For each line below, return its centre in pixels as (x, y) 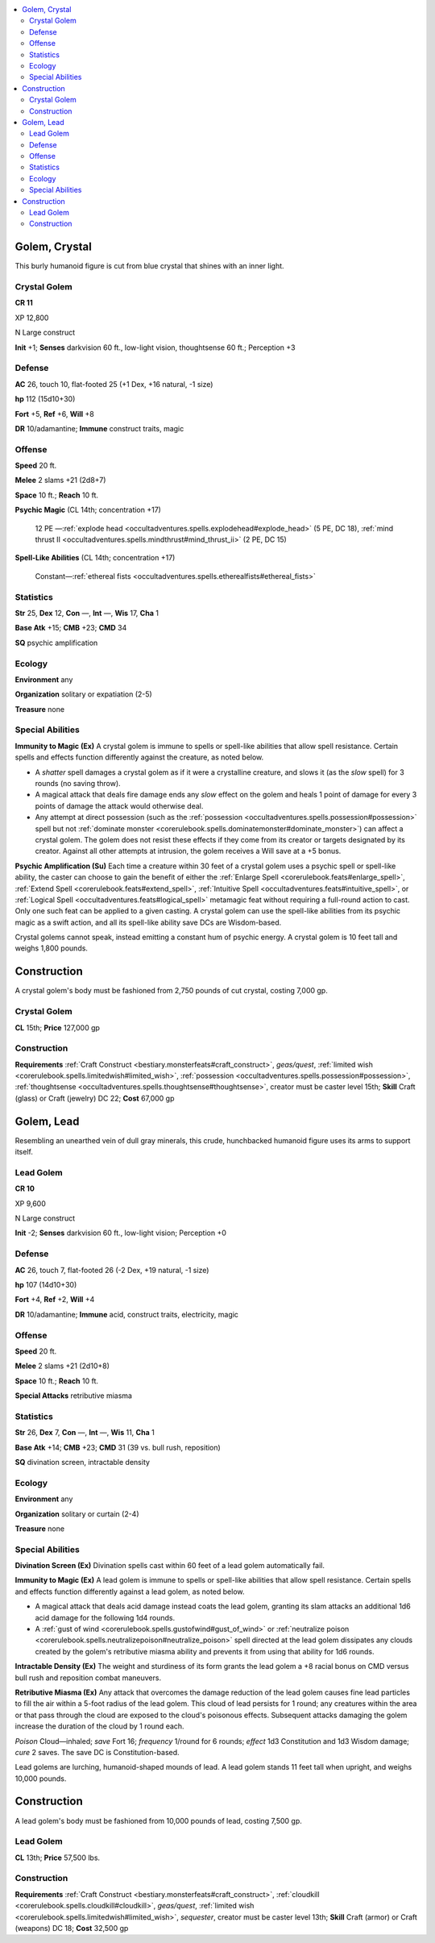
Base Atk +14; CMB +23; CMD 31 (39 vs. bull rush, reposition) (118, 1447)
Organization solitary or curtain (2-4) (77, 1514)
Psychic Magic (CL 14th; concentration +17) (88, 510)
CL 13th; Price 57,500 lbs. (58, 1858)
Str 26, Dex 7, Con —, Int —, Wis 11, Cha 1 (85, 1433)
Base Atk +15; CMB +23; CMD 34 (71, 628)
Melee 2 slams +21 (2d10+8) (62, 1366)
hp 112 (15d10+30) (45, 399)
